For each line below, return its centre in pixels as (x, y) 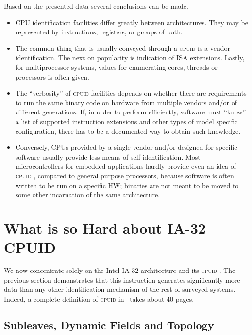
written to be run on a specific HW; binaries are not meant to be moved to (127, 185)
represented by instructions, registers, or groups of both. (99, 32)
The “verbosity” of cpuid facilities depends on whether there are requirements (131, 93)
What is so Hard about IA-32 (105, 228)
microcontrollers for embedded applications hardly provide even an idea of (126, 166)
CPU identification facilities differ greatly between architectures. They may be (132, 22)
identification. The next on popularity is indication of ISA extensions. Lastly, (130, 57)
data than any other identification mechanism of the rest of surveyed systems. (120, 289)
